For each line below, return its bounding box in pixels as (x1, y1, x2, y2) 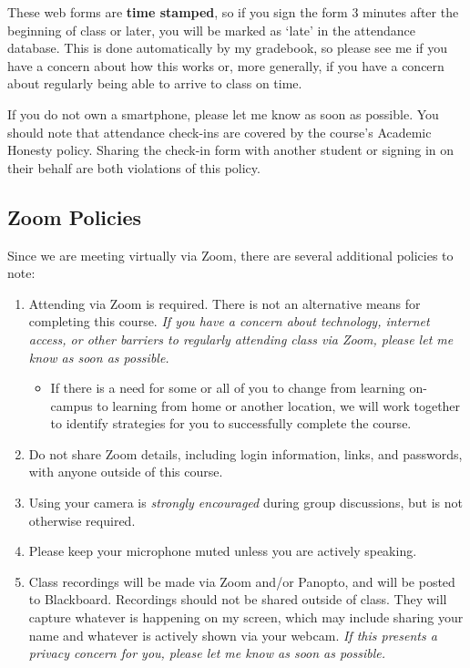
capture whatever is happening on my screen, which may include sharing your (28, 608, 464, 627)
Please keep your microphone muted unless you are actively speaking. (28, 541, 417, 560)
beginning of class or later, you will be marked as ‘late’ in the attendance (7, 20, 415, 39)
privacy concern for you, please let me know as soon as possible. (28, 643, 386, 663)
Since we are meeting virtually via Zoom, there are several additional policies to (7, 245, 454, 264)
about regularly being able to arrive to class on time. (7, 74, 302, 93)
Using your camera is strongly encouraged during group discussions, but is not (28, 493, 463, 512)
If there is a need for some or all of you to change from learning (50, 378, 405, 397)
